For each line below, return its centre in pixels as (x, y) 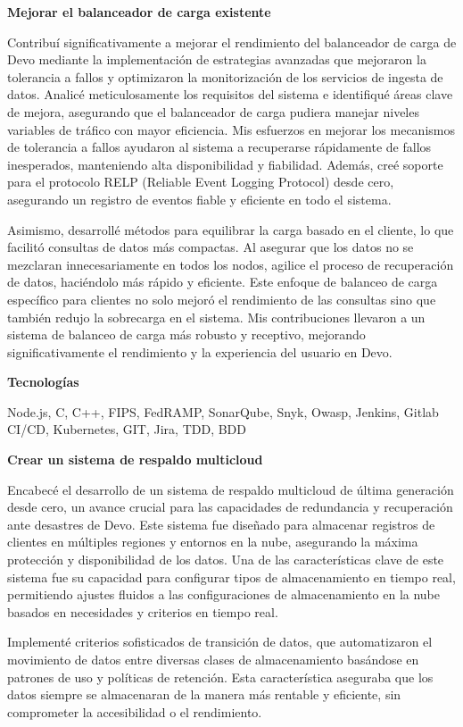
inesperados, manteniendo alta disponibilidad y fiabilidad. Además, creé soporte (225, 164)
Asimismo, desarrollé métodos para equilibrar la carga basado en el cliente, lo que (231, 229)
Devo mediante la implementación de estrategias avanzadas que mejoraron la (217, 59)
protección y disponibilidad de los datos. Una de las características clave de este (226, 560)
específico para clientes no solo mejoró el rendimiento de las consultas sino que (222, 299)
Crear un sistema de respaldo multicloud (135, 460)
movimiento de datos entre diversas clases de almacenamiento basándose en (213, 659)
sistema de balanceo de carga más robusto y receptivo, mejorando (186, 334)
